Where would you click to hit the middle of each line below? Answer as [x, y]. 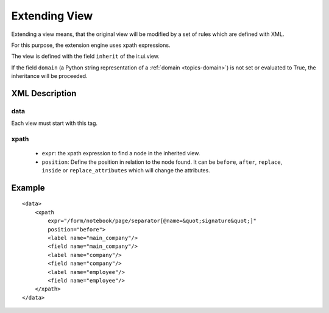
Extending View [52, 16]
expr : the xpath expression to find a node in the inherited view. [121, 153]
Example [28, 188]
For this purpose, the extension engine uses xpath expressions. [91, 45]
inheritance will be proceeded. [49, 76]
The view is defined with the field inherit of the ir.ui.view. [85, 56]
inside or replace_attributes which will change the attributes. [126, 170]
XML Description [44, 93]
